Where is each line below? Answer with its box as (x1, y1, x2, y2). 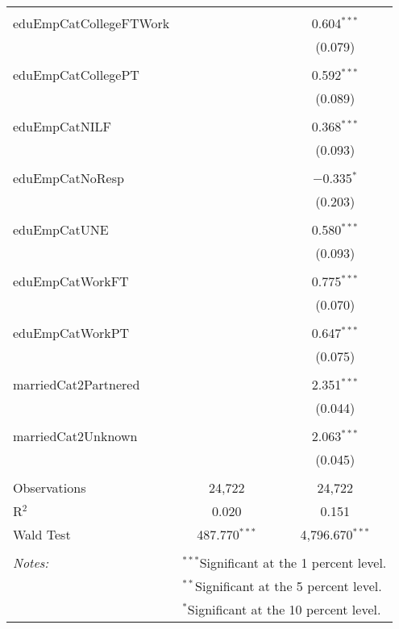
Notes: (13, 553, 49, 572)
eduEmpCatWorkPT (13, 323, 130, 342)
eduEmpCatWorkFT (13, 272, 129, 290)
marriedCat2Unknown (13, 427, 138, 445)
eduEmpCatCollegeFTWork (13, 14, 170, 32)
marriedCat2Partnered (13, 375, 140, 394)
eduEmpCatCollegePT (13, 65, 139, 84)
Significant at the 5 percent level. (195, 577, 382, 595)
